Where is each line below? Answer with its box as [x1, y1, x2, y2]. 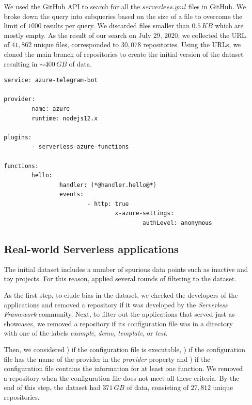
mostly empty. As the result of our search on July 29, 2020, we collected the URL [4, 30, 246, 40]
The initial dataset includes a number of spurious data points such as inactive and [4, 264, 248, 274]
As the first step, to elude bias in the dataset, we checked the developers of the [4, 290, 238, 300]
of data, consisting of [126, 382, 189, 392]
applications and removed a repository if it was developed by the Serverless [4, 299, 228, 309]
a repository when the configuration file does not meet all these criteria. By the [4, 372, 239, 383]
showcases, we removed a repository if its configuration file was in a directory [4, 318, 233, 328]
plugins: [4, 134, 32, 141]
